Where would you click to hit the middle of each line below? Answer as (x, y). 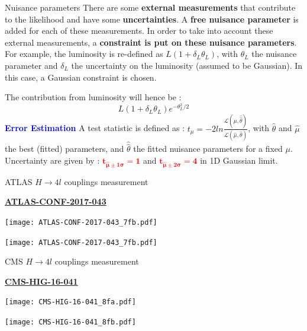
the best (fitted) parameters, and (64, 149)
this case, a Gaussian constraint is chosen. (81, 77)
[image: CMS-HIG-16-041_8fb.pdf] (70, 322)
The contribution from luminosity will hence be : (93, 97)
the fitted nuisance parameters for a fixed (208, 149)
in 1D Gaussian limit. (239, 160)
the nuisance (274, 54)
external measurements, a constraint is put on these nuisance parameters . (151, 42)
